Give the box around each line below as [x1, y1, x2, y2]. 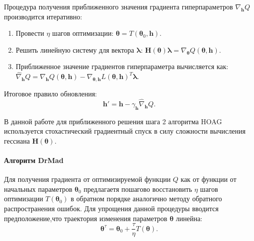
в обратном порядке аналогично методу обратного [71, 193, 222, 204]
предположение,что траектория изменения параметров [4, 213, 168, 223]
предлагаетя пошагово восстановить [84, 183, 192, 194]
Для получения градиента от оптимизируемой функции [4, 174, 171, 184]
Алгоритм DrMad [4, 155, 64, 165]
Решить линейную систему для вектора [15, 44, 134, 55]
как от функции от [180, 174, 237, 184]
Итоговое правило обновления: [4, 88, 97, 98]
